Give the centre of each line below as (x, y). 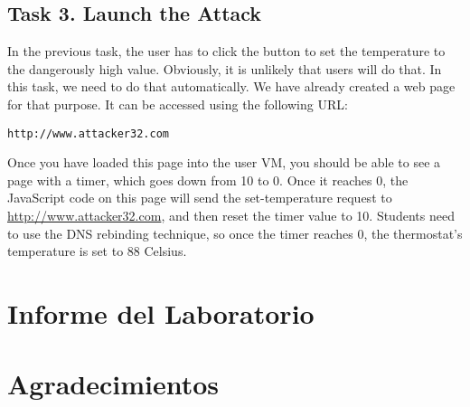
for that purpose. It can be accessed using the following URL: (178, 104)
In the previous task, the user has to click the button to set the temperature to (226, 51)
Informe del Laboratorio (161, 312)
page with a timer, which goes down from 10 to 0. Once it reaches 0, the (208, 180)
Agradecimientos (113, 384)
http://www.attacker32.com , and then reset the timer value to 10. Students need (231, 216)
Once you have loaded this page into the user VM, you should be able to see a (224, 162)
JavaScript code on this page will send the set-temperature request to (200, 198)
